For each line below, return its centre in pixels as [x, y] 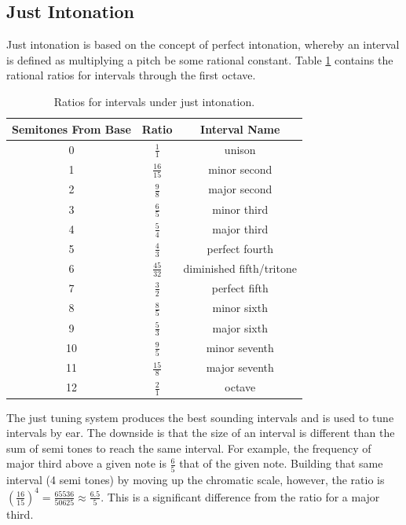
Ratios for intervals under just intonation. [154, 101]
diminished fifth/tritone [240, 268]
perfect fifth [240, 288]
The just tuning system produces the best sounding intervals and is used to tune [200, 417]
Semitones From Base [71, 128]
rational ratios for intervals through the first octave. [131, 75]
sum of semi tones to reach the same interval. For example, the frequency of [189, 448]
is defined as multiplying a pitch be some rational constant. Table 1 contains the [200, 59]
